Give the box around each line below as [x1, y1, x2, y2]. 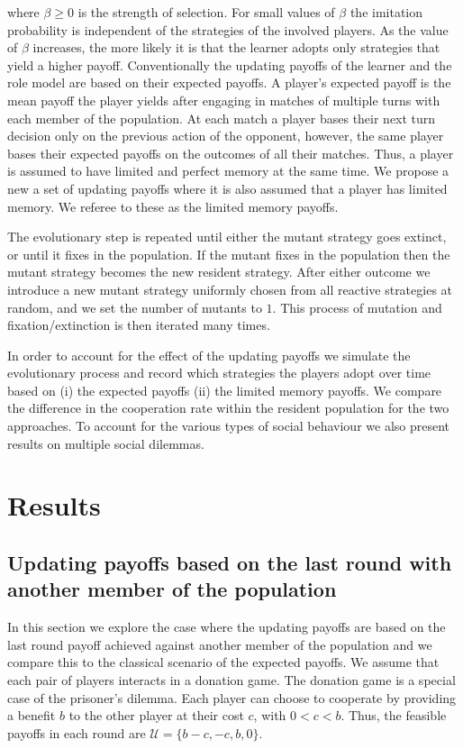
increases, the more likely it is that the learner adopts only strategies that [32, 38, 440, 57]
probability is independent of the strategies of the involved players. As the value [7, 20, 449, 39]
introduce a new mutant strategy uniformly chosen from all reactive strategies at [7, 279, 453, 298]
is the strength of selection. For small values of [77, 3, 335, 21]
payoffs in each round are [7, 723, 146, 742]
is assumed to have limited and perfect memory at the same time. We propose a [7, 161, 449, 180]
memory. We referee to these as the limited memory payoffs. [7, 196, 339, 215]
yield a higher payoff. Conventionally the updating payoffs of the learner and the [7, 55, 452, 74]
